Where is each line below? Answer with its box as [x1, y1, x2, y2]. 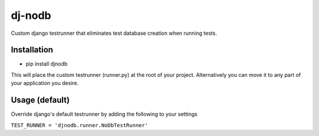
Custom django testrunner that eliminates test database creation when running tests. [11, 30, 217, 37]
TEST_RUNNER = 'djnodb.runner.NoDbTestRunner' [11, 122, 148, 128]
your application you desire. [11, 80, 79, 87]
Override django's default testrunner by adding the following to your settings [11, 111, 198, 118]
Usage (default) [11, 95, 70, 105]
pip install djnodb [25, 60, 68, 67]
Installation [11, 45, 53, 55]
